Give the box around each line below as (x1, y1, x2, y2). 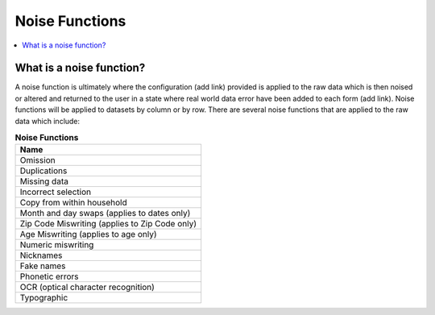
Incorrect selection (19, 186, 92, 197)
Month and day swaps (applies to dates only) (19, 208, 191, 219)
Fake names (19, 260, 66, 271)
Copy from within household (19, 197, 128, 209)
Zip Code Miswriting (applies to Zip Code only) (19, 218, 197, 230)
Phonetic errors (19, 271, 79, 282)
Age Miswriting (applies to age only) (19, 229, 157, 240)
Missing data (19, 176, 68, 187)
